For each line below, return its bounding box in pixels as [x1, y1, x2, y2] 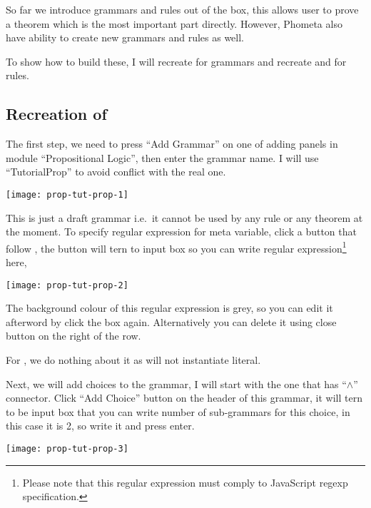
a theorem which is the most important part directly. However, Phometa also [6, 16, 342, 31]
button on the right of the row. [6, 328, 141, 343]
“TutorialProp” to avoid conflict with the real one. [6, 164, 226, 179]
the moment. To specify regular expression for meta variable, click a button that [6, 224, 357, 239]
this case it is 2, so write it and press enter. [6, 418, 195, 433]
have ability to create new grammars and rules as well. [6, 30, 245, 45]
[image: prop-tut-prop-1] [6, 189, 128, 200]
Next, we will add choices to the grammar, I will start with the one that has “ [6, 376, 347, 391]
